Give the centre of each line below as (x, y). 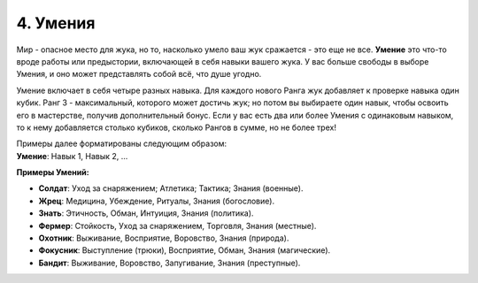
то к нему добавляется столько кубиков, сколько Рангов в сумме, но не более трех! (176, 127)
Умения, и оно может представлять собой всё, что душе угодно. (139, 74)
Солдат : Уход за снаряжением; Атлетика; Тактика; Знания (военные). (171, 188)
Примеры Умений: (53, 172)
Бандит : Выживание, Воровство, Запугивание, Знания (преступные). (170, 263)
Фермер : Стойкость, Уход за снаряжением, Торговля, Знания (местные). (177, 226)
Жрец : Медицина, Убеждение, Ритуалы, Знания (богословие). (156, 201)
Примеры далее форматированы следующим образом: (122, 144)
